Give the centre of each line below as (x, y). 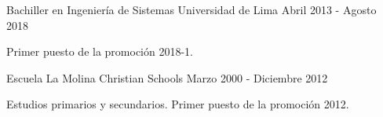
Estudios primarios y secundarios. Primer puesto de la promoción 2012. (178, 104)
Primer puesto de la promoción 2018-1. (100, 51)
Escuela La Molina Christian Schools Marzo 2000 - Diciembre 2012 (167, 77)
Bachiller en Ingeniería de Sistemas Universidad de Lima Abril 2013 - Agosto (191, 9)
